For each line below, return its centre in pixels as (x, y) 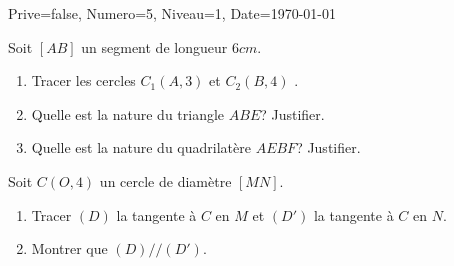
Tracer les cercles (83, 80)
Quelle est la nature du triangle (128, 113)
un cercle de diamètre (165, 180)
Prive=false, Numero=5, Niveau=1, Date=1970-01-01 (172, 13)
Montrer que (69, 248)
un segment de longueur (154, 46)
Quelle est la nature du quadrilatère (141, 147)
